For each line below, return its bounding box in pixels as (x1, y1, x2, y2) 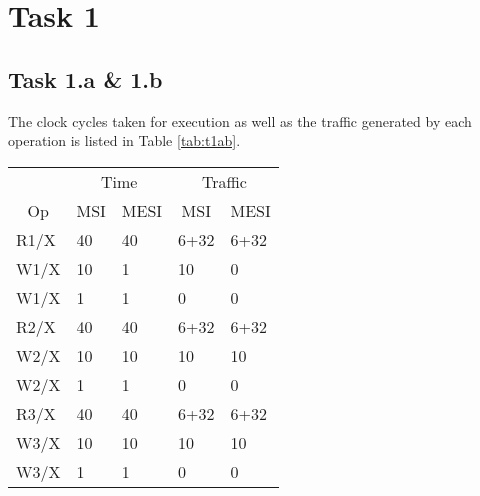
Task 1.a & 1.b (8, 63, 163, 94)
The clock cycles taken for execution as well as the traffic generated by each (8, 110, 472, 131)
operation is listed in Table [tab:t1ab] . (8, 130, 241, 151)
